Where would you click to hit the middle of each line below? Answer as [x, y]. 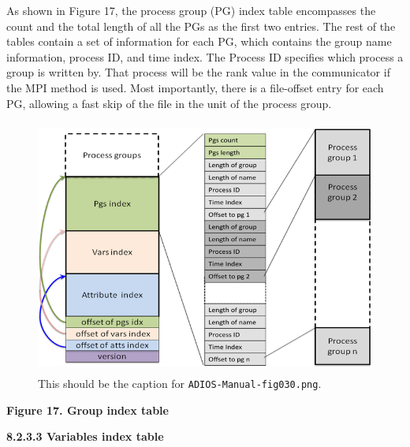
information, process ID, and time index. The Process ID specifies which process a [205, 56]
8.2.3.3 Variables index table [85, 436]
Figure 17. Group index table [88, 410]
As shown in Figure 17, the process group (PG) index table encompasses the [191, 10]
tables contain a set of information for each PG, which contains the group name [199, 41]
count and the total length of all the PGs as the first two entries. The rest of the [201, 26]
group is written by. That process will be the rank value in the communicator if [198, 72]
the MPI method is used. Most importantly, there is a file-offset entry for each [195, 87]
